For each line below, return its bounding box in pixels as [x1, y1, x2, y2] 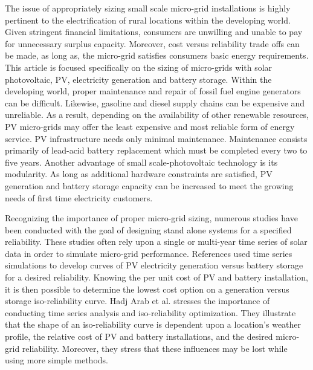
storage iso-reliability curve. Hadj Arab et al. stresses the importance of [5, 294, 270, 307]
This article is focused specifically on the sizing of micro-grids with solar [5, 60, 273, 73]
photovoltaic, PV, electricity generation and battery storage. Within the [5, 73, 272, 85]
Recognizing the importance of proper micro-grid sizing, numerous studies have [5, 212, 298, 224]
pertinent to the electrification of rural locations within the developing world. [5, 13, 291, 26]
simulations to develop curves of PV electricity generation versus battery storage [5, 259, 303, 271]
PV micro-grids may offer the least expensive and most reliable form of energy [5, 120, 295, 132]
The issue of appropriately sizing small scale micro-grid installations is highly [5, 2, 291, 14]
